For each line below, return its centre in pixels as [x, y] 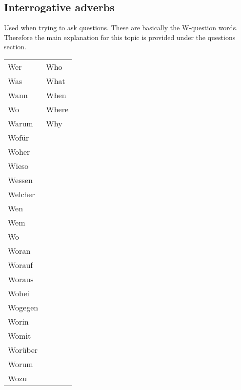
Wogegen [23, 307]
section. [15, 47]
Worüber [23, 349]
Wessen [20, 180]
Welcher [21, 194]
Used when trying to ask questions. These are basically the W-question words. [121, 28]
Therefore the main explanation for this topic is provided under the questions [120, 37]
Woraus [21, 279]
